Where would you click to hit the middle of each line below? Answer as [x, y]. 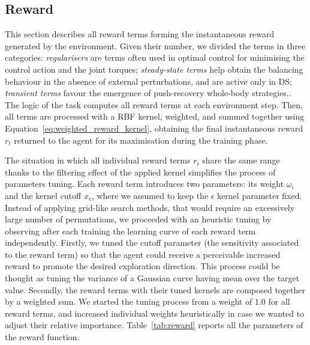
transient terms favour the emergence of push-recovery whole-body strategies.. [148, 93]
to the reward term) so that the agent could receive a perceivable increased [143, 254]
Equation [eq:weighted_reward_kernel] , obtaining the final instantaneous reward [154, 128]
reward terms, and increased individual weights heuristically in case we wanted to [155, 313]
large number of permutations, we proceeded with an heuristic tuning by [138, 219]
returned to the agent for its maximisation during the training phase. [141, 140]
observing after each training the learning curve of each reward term [130, 231]
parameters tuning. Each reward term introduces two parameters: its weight [145, 184]
